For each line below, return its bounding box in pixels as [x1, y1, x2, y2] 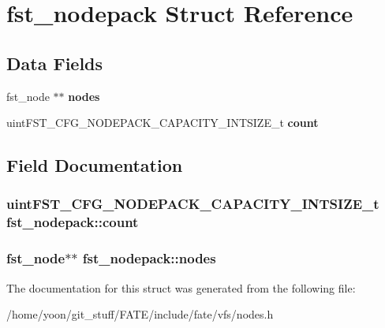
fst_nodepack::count [6, 212, 139, 232]
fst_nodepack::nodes [82, 248, 216, 268]
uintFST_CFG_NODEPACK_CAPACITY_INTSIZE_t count [6, 114, 319, 131]
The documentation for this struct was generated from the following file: [6, 279, 356, 296]
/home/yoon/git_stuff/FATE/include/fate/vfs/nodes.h [6, 306, 274, 322]
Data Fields [6, 50, 103, 75]
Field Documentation [6, 153, 183, 177]
